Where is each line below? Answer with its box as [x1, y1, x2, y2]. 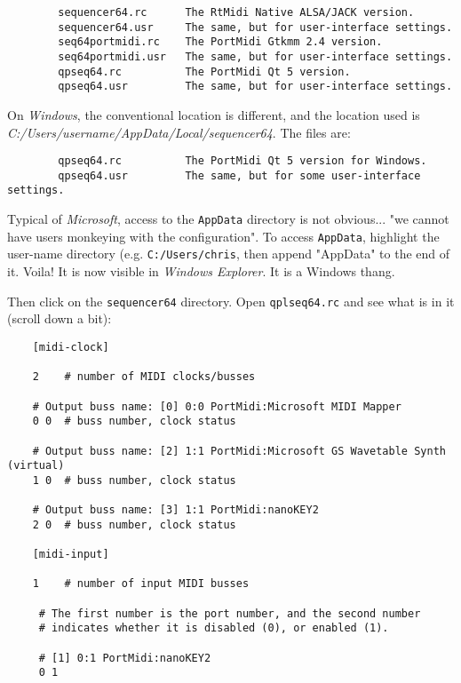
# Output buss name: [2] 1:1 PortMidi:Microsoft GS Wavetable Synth [32, 444, 446, 457]
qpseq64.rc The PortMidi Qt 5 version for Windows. [58, 155, 427, 168]
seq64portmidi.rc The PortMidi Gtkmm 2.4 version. [58, 36, 383, 49]
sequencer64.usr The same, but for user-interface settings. [58, 20, 453, 34]
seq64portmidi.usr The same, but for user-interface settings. [58, 50, 453, 63]
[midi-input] [32, 548, 109, 561]
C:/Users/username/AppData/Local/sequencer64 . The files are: [7, 123, 351, 141]
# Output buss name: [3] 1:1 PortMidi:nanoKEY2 [32, 504, 319, 517]
